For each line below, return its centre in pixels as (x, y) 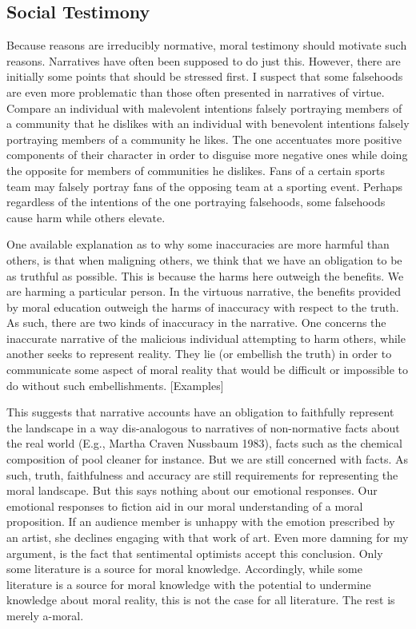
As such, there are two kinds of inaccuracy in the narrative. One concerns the (196, 322)
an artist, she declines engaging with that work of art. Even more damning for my (208, 537)
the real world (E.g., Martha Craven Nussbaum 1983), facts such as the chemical (204, 443)
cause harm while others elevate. (86, 217)
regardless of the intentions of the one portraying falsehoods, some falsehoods (196, 202)
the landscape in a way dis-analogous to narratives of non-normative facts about (203, 427)
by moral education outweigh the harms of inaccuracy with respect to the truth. (203, 307)
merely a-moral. (45, 615)
